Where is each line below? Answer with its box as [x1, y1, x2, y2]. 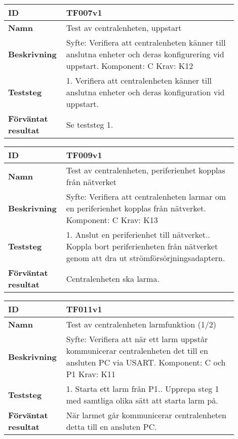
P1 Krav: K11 [66, 368, 115, 380]
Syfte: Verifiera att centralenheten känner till [66, 36, 226, 48]
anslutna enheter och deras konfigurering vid [66, 48, 224, 60]
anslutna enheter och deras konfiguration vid [66, 86, 225, 98]
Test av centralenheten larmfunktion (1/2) [66, 318, 216, 330]
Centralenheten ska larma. [66, 272, 160, 284]
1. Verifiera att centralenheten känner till [66, 75, 212, 86]
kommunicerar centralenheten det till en [66, 345, 208, 356]
